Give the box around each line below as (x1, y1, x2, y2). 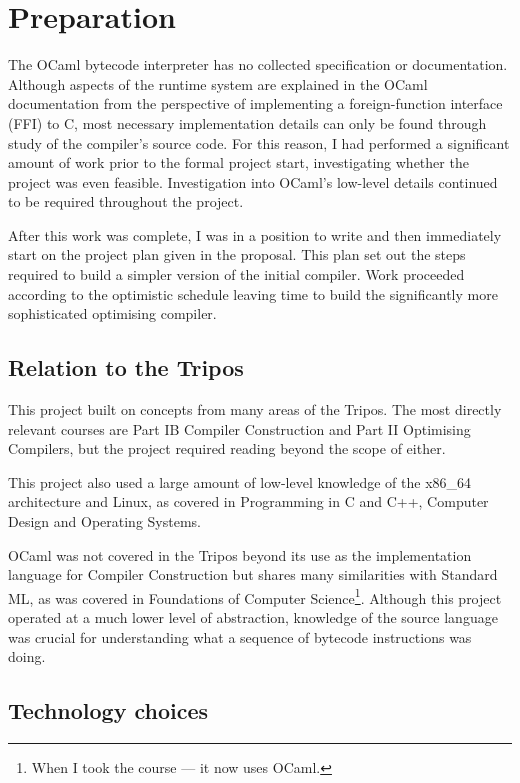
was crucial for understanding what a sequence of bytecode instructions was (8, 626, 472, 647)
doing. (8, 646, 46, 667)
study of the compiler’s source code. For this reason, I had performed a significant (8, 132, 510, 153)
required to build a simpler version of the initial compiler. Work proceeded (8, 264, 465, 285)
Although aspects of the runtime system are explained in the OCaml (8, 73, 428, 94)
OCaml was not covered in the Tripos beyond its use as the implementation (8, 544, 472, 565)
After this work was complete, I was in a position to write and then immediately (8, 224, 502, 245)
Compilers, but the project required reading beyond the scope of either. (8, 438, 446, 459)
